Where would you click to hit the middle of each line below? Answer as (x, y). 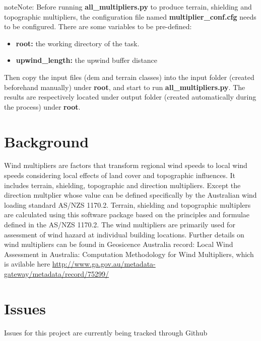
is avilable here (27, 264)
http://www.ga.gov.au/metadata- (104, 264)
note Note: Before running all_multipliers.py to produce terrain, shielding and (128, 7)
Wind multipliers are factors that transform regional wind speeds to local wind (126, 165)
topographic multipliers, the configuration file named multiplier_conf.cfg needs (130, 16)
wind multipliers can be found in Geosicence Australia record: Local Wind (119, 244)
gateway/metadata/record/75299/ (57, 274)
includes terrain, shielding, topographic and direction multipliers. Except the (122, 185)
